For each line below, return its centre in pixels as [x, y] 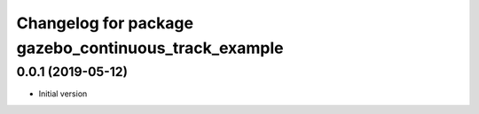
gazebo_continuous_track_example [150, 48]
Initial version [63, 94]
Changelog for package [105, 23]
